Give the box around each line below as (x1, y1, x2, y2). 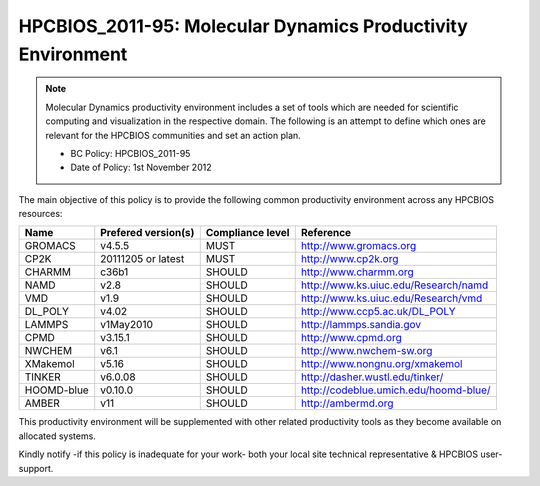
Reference (300, 226, 352, 240)
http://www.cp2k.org (300, 252, 399, 266)
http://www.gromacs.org (300, 239, 417, 253)
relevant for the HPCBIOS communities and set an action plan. (45, 129, 302, 141)
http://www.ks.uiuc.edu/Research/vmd (300, 291, 483, 305)
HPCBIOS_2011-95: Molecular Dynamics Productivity (18, 15, 469, 37)
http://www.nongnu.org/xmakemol (300, 357, 463, 371)
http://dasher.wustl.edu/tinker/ (300, 370, 444, 384)
